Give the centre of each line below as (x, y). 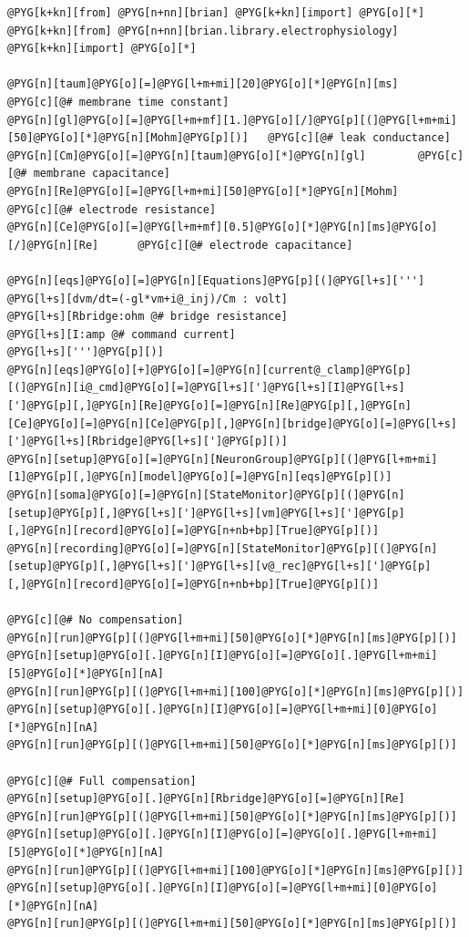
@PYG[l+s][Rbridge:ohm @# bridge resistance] (148, 317)
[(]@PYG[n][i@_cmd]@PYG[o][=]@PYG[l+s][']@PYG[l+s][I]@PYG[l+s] (206, 388)
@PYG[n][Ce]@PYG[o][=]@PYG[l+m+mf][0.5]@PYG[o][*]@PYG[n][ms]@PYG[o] (223, 227)
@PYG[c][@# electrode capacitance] (245, 245)
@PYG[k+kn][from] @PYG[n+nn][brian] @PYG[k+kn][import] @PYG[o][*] (216, 13)
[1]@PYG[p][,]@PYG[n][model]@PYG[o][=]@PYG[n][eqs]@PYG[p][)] (200, 477)
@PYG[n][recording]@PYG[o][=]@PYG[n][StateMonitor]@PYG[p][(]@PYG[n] (223, 548)
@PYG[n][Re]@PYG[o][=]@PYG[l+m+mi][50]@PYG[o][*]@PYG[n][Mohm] (203, 191)
